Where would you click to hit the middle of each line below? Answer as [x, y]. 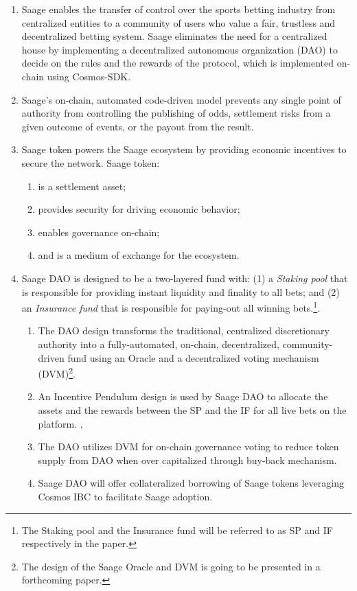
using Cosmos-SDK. [89, 76]
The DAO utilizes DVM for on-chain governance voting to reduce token [188, 447]
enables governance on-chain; [99, 232]
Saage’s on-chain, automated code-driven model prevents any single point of [181, 99]
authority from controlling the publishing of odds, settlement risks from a [176, 113]
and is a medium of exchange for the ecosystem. [139, 255]
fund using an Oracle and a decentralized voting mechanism [193, 357]
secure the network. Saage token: [91, 162]
